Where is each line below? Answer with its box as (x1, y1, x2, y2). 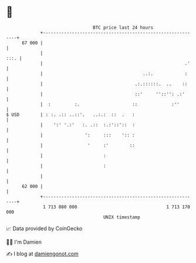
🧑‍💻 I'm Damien (6, 238, 42, 245)
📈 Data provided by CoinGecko (6, 225, 83, 232)
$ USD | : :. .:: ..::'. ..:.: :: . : (6, 111, 135, 118)
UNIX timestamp (103, 214, 141, 220)
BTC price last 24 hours (93, 25, 154, 30)
